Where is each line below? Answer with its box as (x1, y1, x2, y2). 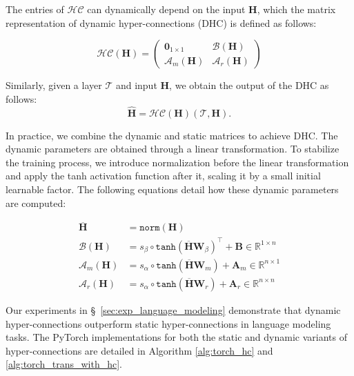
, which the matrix (257, 2, 336, 16)
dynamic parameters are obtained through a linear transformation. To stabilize (6, 141, 340, 156)
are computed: (6, 195, 66, 210)
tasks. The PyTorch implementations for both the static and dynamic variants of (6, 330, 347, 344)
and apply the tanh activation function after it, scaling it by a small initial (6, 168, 321, 183)
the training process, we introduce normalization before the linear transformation (6, 155, 349, 169)
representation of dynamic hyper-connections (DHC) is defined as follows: (6, 15, 317, 30)
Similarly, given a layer (6, 78, 102, 92)
